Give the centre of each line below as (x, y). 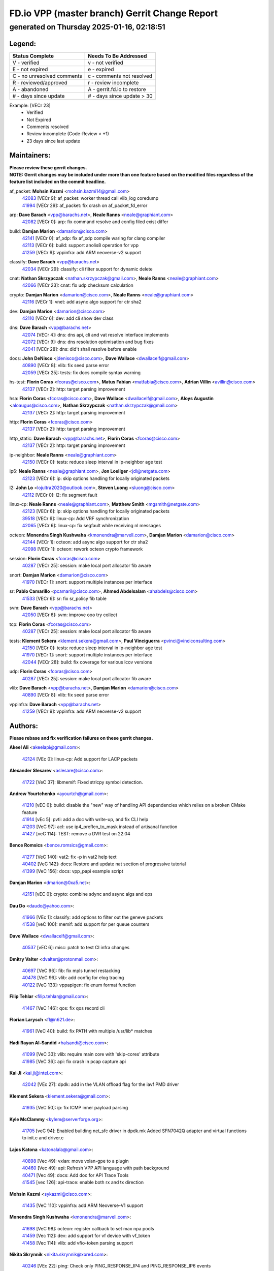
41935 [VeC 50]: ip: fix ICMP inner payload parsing (75, 1108)
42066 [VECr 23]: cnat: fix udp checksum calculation (78, 285)
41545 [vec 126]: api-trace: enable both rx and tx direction (83, 1183)
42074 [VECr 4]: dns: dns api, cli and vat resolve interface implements (95, 335)
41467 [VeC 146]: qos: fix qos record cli (63, 1008)
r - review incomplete (113, 82)
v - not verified (106, 63)
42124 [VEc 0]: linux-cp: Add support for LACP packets (80, 759)
